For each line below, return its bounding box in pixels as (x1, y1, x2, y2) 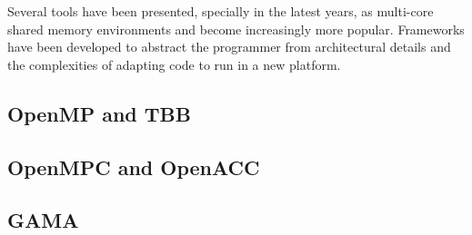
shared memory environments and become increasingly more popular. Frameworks (7, 19, 465, 38)
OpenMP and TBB (7, 99, 191, 127)
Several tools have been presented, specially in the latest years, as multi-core (7, 2, 434, 20)
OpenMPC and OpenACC (7, 152, 260, 181)
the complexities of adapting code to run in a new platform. (7, 54, 341, 73)
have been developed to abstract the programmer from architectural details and (7, 37, 451, 56)
